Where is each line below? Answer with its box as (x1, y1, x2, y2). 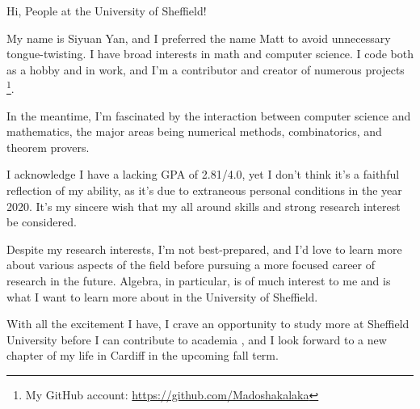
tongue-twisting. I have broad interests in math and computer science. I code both (6, 45, 414, 62)
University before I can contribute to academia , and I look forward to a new (6, 331, 387, 348)
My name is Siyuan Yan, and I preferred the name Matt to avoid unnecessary (6, 29, 391, 46)
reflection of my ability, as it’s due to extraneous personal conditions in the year (6, 182, 402, 198)
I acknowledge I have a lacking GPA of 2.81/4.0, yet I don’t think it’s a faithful (6, 166, 400, 183)
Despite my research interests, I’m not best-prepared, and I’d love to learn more (6, 240, 402, 257)
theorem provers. (6, 138, 90, 155)
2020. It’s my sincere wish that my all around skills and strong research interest (6, 197, 401, 214)
